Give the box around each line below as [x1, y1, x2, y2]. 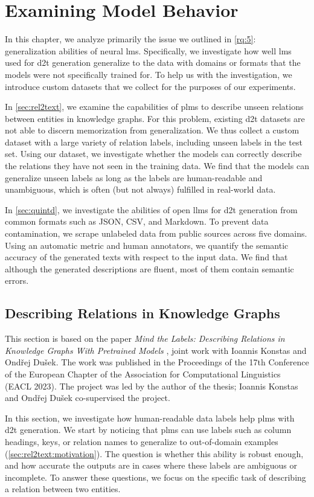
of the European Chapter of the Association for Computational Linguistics [5, 367, 281, 380]
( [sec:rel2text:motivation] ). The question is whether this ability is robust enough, [5, 447, 304, 460]
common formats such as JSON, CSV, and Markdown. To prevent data [5, 215, 269, 228]
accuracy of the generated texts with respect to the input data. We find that [5, 251, 288, 263]
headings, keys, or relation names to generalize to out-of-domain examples [5, 435, 278, 447]
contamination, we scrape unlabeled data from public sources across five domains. [5, 227, 307, 240]
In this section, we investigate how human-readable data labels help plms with [5, 411, 295, 424]
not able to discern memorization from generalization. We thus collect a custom [5, 124, 300, 136]
